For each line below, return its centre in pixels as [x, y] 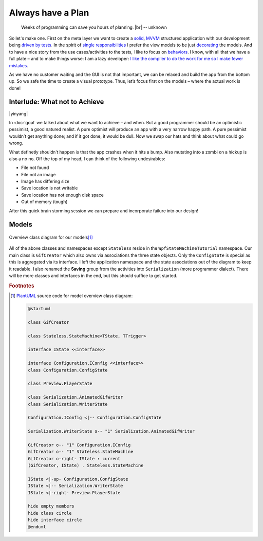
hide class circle [50, 513]
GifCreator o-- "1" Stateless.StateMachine [80, 452]
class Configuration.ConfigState [68, 370]
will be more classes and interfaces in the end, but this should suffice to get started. [93, 276]
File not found [35, 168]
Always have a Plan [49, 13]
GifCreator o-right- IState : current [74, 458]
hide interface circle [55, 520]
